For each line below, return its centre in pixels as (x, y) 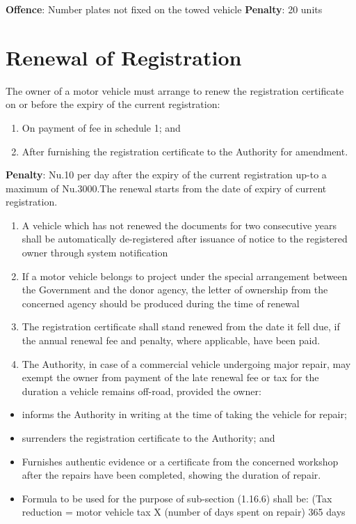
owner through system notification (95, 253)
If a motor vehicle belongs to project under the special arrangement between (185, 276)
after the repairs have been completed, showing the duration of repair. (171, 475)
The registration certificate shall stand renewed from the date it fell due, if (181, 326)
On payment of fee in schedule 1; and (101, 127)
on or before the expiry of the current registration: (113, 104)
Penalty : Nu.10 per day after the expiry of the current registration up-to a (166, 175)
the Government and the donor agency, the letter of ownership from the (175, 290)
